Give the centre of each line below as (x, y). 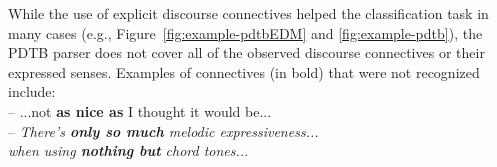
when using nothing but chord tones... (128, 150)
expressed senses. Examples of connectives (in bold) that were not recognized (244, 71)
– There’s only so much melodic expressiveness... (163, 130)
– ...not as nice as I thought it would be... (140, 110)
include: (32, 91)
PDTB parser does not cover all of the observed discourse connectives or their (246, 52)
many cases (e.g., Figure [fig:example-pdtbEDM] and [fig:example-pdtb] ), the (245, 32)
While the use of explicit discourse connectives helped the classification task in (248, 13)
